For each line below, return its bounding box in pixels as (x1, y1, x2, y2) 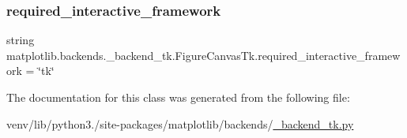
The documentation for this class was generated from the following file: (6, 89, 350, 105)
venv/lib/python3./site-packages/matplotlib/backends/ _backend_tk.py (6, 115, 354, 132)
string (6, 32, 35, 48)
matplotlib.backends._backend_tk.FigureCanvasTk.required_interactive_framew (6, 47, 401, 63)
